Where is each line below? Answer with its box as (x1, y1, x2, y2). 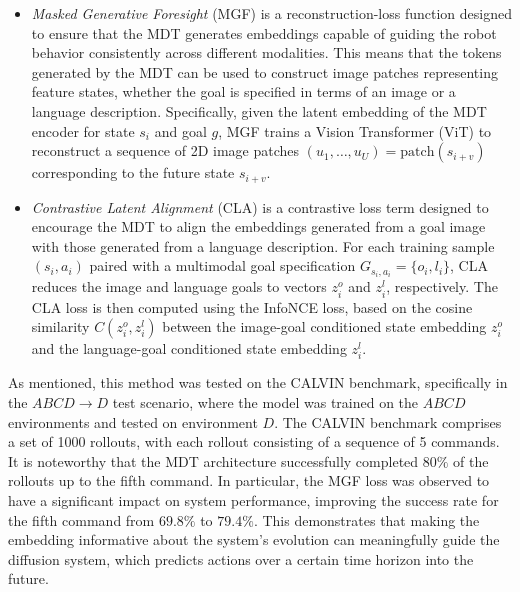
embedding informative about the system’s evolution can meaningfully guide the (8, 529, 500, 550)
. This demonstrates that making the (253, 509, 480, 530)
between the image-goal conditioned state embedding (162, 316, 487, 337)
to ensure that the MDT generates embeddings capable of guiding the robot (31, 22, 497, 43)
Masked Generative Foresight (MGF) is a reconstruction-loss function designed (31, 3, 512, 23)
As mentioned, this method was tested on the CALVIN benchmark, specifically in (8, 372, 508, 393)
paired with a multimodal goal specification (89, 255, 356, 276)
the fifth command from (8, 509, 155, 530)
